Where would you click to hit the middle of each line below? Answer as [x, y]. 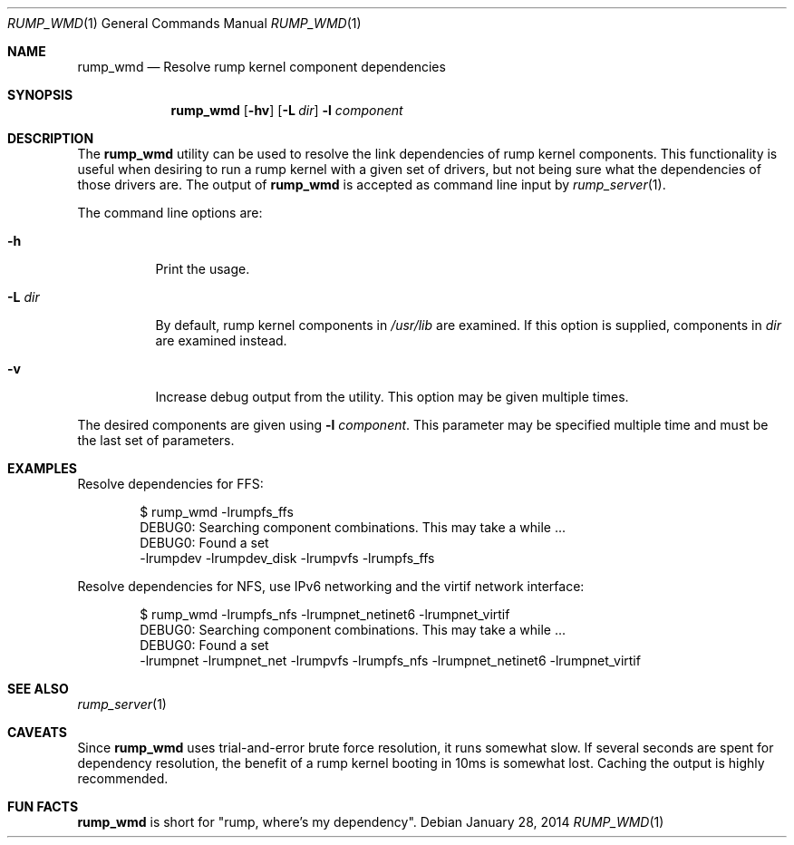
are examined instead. [221, 340]
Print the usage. [203, 269]
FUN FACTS [43, 806]
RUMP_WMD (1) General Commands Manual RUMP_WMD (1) [184, 23]
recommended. [123, 778]
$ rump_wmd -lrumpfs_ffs [217, 512]
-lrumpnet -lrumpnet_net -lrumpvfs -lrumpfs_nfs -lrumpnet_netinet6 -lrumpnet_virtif [390, 660]
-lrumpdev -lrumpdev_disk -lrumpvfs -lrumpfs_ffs [287, 558]
